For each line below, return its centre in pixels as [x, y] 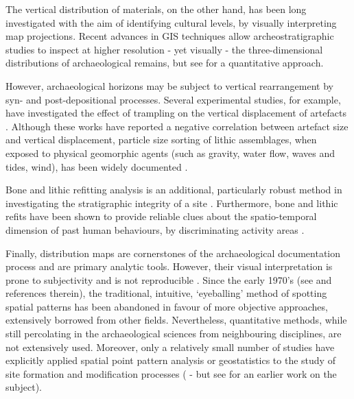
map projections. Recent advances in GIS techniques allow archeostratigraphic [170, 36]
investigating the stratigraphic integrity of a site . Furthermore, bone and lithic [172, 203]
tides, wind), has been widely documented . [97, 166]
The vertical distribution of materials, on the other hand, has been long [156, 9]
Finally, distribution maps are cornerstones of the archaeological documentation [173, 253]
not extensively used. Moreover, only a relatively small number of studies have [170, 347]
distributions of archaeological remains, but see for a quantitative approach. [165, 63]
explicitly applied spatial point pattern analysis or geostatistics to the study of [170, 360]
